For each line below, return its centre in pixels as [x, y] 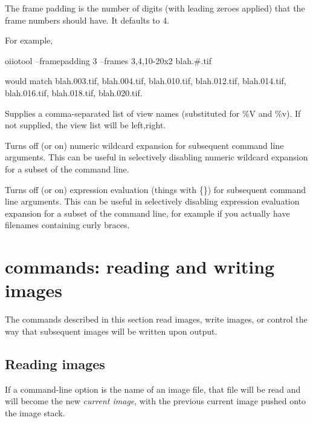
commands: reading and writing [140, 267]
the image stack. [35, 412]
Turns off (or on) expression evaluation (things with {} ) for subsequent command [156, 189]
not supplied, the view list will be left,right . [86, 125]
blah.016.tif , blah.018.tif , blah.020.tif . [74, 92]
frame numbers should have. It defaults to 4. [87, 20]
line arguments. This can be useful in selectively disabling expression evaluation [152, 201]
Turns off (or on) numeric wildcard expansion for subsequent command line [144, 145]
